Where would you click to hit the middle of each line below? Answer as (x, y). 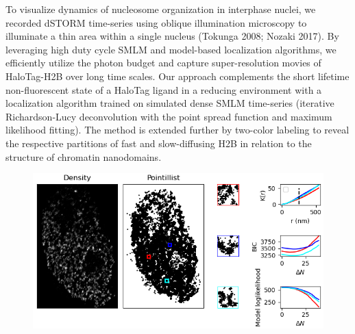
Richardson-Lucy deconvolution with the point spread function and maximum (169, 116)
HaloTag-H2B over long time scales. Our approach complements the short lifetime (177, 76)
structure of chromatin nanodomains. (84, 156)
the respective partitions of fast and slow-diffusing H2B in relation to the (159, 143)
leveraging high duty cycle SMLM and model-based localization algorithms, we (171, 49)
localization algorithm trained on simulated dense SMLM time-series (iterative (170, 103)
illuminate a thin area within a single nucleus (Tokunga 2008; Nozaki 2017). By (172, 36)
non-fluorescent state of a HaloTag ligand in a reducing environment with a (164, 89)
